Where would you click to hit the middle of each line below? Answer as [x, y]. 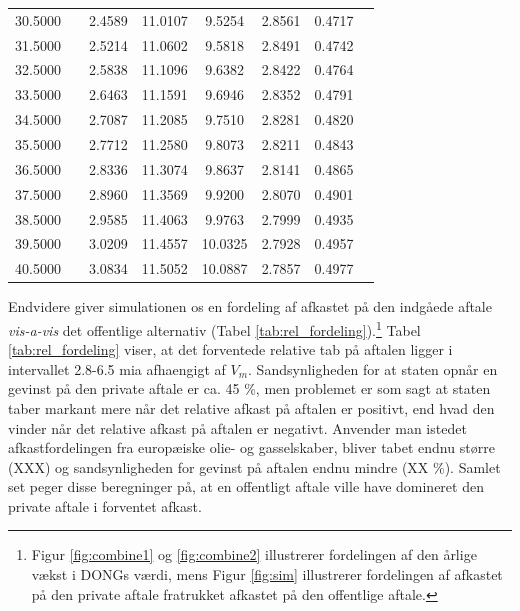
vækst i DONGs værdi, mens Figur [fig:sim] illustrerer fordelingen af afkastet [267, 574]
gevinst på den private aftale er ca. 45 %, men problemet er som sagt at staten [249, 388]
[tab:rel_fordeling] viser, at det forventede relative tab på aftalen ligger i [230, 349]
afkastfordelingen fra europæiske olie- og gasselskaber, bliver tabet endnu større [251, 447]
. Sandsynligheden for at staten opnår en [373, 368]
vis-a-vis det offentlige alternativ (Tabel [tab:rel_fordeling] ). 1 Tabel [214, 328]
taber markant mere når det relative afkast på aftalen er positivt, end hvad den [251, 407]
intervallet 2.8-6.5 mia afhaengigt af [117, 368]
